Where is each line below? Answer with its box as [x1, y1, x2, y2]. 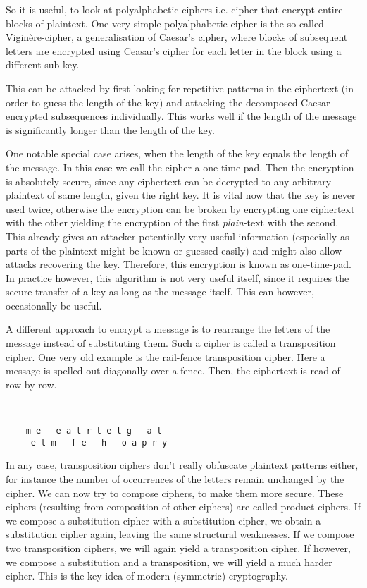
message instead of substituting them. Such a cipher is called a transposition [6, 336, 336, 350]
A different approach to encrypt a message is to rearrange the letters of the [6, 321, 330, 336]
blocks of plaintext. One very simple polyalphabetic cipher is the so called [6, 16, 324, 30]
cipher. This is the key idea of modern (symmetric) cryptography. [6, 568, 288, 583]
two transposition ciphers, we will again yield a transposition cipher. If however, [6, 540, 351, 555]
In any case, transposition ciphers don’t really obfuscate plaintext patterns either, [6, 458, 359, 472]
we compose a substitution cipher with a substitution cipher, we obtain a [6, 513, 321, 527]
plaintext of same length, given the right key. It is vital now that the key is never [6, 188, 356, 202]
